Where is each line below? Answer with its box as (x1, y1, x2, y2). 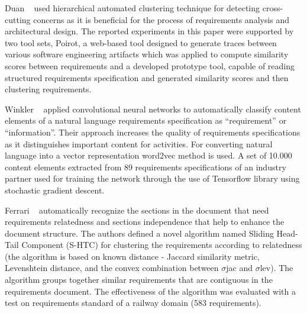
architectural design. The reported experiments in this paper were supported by (5, 25, 294, 37)
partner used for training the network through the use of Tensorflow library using (5, 172, 300, 185)
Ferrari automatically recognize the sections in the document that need (5, 204, 269, 216)
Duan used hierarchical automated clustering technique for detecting (5, 2, 260, 14)
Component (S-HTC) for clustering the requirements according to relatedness (21, 238, 302, 251)
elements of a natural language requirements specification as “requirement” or (5, 114, 287, 127)
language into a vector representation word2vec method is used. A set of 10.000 (5, 149, 292, 162)
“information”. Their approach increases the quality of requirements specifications (5, 125, 300, 138)
